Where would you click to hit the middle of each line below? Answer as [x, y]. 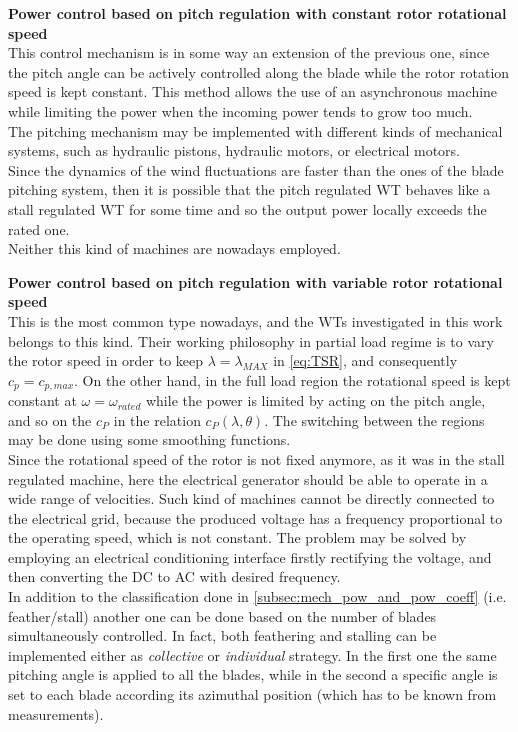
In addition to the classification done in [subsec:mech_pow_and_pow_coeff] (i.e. [257, 596]
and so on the [50, 419]
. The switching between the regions [374, 419]
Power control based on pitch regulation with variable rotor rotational [255, 281]
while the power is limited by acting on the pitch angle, [315, 400]
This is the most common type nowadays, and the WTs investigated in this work [255, 320]
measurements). [56, 713]
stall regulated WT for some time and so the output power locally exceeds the [247, 208]
